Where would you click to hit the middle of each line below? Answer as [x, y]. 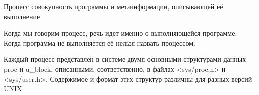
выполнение [22, 16]
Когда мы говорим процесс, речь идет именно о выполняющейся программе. [121, 33]
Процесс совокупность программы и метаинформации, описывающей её [114, 6]
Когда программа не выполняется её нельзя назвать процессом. [100, 42]
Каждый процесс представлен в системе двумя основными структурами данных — [129, 59]
